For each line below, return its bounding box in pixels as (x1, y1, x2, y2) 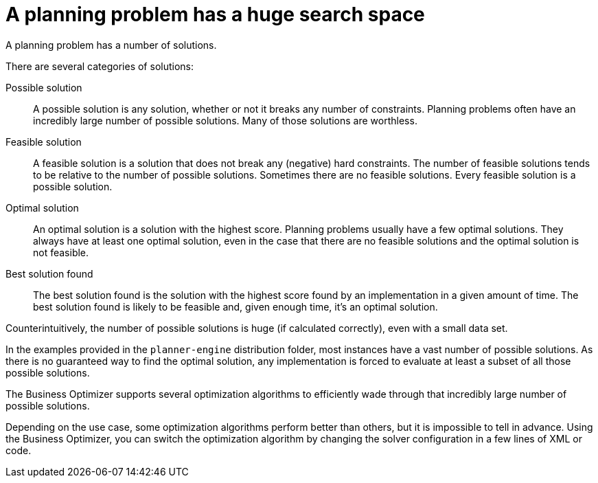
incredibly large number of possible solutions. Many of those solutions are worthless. (33, 114, 417, 126)
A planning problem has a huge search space (5, 3, 425, 26)
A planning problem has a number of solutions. (5, 38, 217, 51)
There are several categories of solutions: (5, 60, 194, 72)
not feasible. (33, 246, 89, 258)
